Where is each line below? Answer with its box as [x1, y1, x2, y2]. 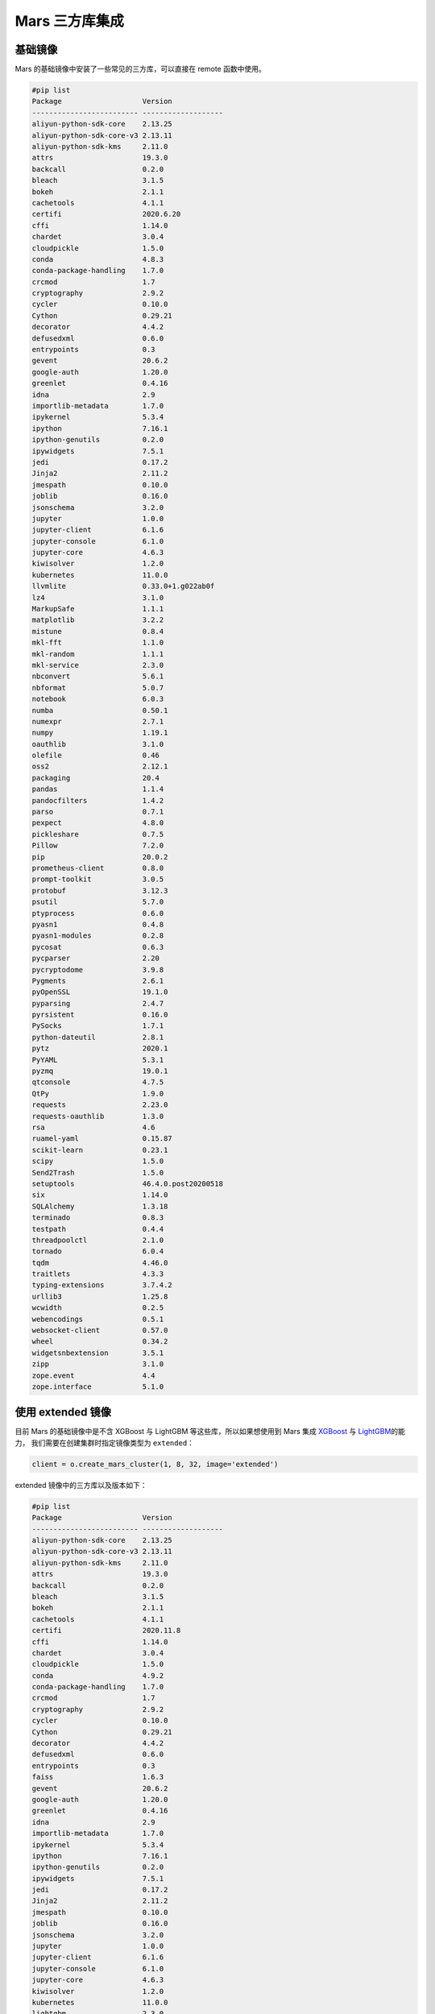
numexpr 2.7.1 [31, 717, 164, 726]
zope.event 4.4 [31, 1370, 156, 1380]
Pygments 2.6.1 [31, 976, 164, 985]
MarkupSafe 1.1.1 [31, 604, 164, 614]
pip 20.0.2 [31, 852, 168, 861]
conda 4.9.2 [31, 1671, 164, 1680]
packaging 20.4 [31, 773, 160, 782]
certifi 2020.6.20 [31, 209, 181, 219]
